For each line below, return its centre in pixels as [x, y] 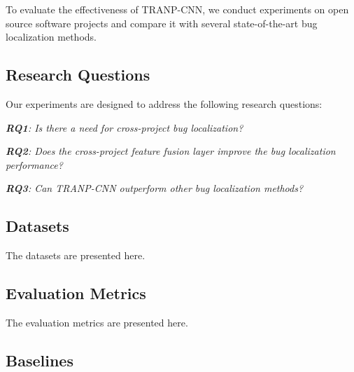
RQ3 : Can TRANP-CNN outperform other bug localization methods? [155, 188]
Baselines [40, 360]
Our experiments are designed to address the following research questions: [164, 103]
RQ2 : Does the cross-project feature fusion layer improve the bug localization [171, 151]
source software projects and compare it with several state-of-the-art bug [162, 23]
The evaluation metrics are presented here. [97, 322]
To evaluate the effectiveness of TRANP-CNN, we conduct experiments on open [177, 9]
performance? [34, 164]
